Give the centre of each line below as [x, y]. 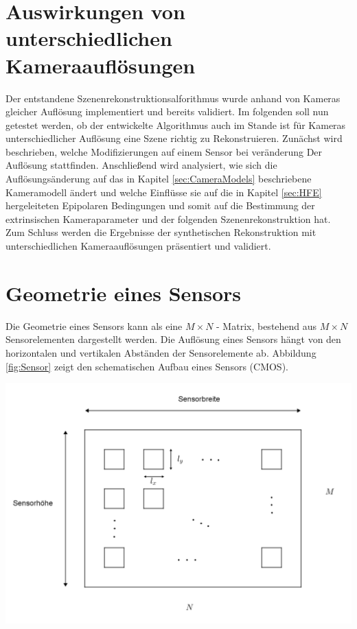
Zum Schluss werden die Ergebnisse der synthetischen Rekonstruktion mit [161, 232]
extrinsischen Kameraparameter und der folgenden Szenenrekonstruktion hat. [168, 218]
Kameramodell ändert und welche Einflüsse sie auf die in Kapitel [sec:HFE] [164, 192]
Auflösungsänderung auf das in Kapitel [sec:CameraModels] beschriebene [159, 179]
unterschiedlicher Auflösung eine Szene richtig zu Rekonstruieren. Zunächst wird [174, 138]
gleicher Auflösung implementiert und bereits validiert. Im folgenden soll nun [167, 111]
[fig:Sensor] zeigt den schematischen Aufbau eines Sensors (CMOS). [147, 366]
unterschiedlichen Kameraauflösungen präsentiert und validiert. [138, 246]
